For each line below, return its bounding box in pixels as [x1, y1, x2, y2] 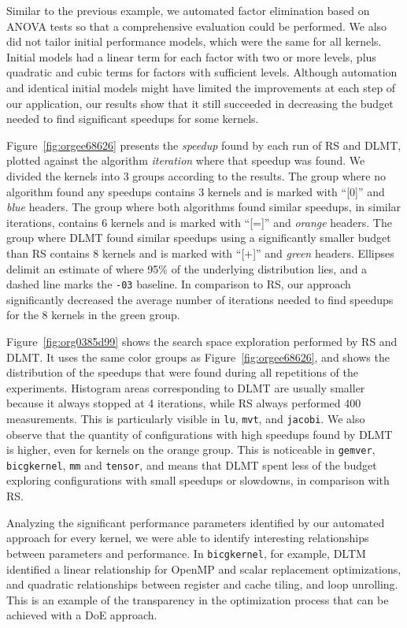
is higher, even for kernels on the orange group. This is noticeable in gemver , [6, 441, 376, 458]
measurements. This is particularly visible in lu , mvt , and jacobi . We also [6, 410, 365, 426]
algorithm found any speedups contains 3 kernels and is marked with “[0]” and [6, 183, 385, 199]
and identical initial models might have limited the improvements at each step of [6, 79, 396, 95]
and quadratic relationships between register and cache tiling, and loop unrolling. [6, 576, 398, 593]
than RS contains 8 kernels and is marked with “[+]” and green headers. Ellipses [6, 244, 394, 261]
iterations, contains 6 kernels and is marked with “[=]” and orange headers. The [6, 214, 392, 230]
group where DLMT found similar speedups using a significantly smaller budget [6, 229, 391, 246]
